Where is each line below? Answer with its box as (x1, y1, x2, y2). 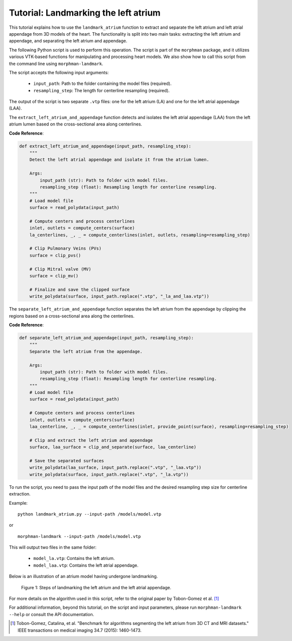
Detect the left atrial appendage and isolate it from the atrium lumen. (29, 157, 209, 163)
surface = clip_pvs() (29, 252, 81, 258)
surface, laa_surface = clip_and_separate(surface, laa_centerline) (29, 444, 197, 450)
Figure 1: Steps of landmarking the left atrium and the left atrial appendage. (21, 584, 171, 590)
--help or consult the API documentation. (9, 611, 94, 617)
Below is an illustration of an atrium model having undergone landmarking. (9, 574, 158, 579)
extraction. (9, 491, 31, 497)
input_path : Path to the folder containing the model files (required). (33, 81, 172, 86)
